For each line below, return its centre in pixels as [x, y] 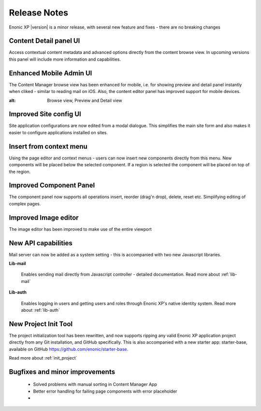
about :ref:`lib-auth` [40, 310]
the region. [20, 172]
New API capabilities [41, 243]
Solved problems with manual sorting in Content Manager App [95, 384]
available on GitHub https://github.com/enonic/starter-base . [69, 349]
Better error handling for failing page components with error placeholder [105, 391]
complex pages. [25, 204]
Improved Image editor [44, 217]
